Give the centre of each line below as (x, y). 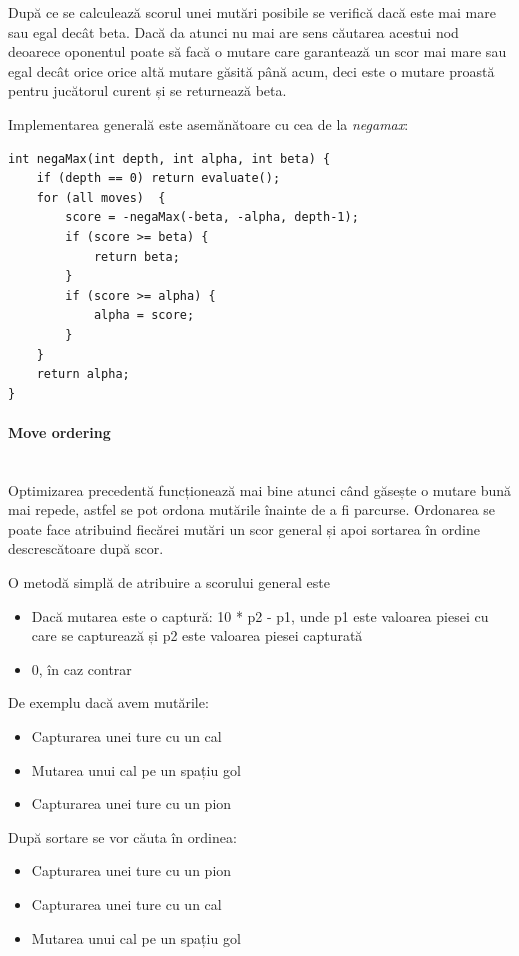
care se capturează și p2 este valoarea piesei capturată (197, 635)
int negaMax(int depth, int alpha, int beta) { (169, 158)
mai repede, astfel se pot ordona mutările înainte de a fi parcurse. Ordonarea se (252, 509)
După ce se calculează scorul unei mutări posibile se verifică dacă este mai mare (252, 12)
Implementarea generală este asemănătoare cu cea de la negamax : (208, 123)
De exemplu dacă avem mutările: (108, 702)
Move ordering (59, 431)
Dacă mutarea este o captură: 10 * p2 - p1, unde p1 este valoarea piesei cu (260, 615)
